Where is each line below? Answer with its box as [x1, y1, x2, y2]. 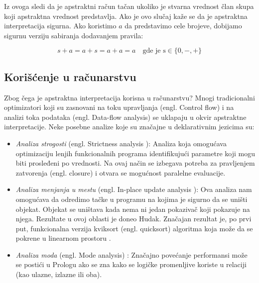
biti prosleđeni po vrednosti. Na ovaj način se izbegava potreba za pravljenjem [15, 158, 255, 168]
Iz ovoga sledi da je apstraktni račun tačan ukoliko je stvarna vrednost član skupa [4, 1, 254, 11]
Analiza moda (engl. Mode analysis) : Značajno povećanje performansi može [15, 249, 248, 260]
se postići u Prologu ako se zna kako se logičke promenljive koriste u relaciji [15, 259, 247, 270]
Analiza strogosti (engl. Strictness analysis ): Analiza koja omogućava [15, 138, 227, 148]
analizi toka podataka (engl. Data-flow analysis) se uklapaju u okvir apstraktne [4, 111, 247, 122]
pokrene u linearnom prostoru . [15, 233, 111, 243]
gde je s [142, 47, 166, 55]
